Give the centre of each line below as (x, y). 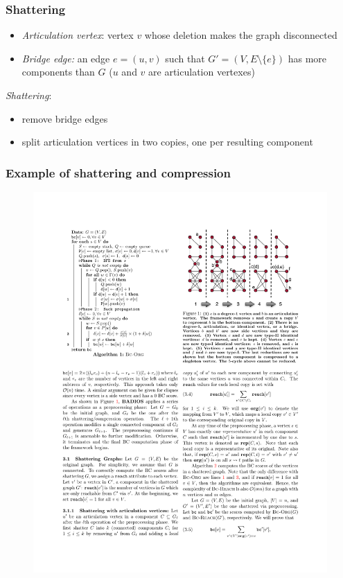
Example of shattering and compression (118, 172)
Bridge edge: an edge (66, 58)
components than (58, 72)
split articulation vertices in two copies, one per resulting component (167, 142)
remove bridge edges (65, 118)
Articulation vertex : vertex (78, 35)
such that (185, 58)
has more (307, 58)
